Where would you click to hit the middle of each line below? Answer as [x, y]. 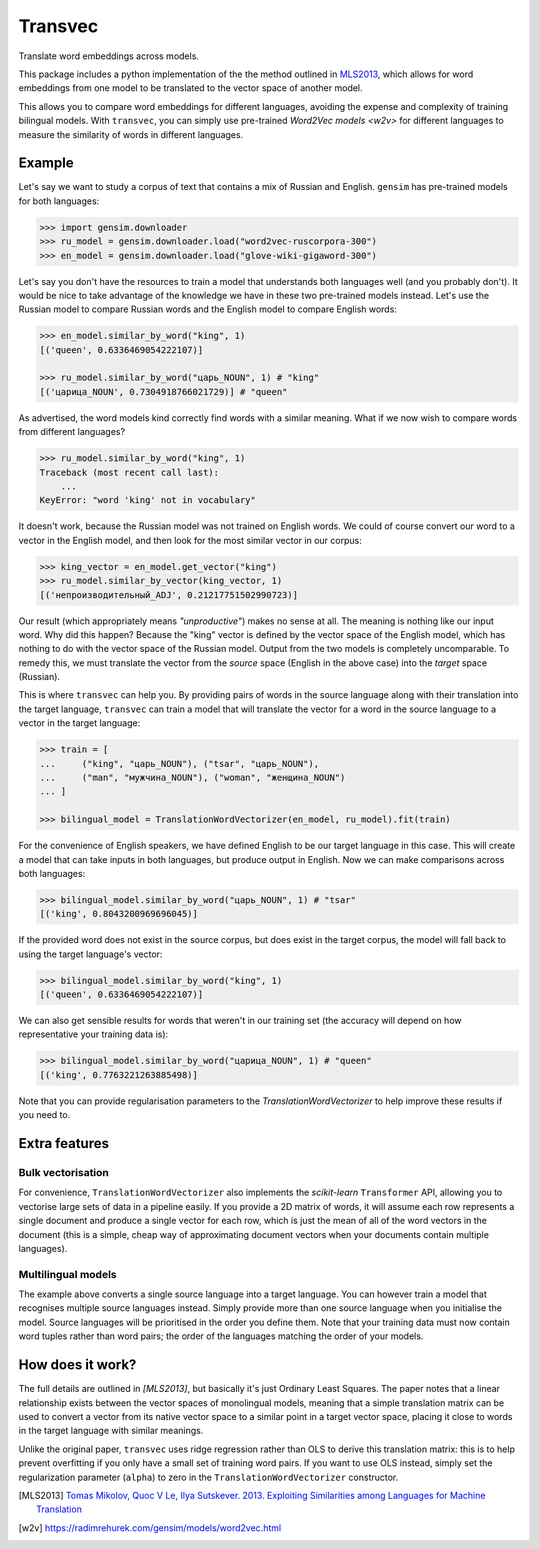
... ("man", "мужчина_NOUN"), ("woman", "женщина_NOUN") [192, 778]
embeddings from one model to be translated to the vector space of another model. [191, 88]
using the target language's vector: [90, 954]
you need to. [44, 1115]
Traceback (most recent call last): [129, 472]
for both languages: [59, 201]
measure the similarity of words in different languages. [131, 134]
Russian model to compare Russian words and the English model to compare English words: [207, 309]
